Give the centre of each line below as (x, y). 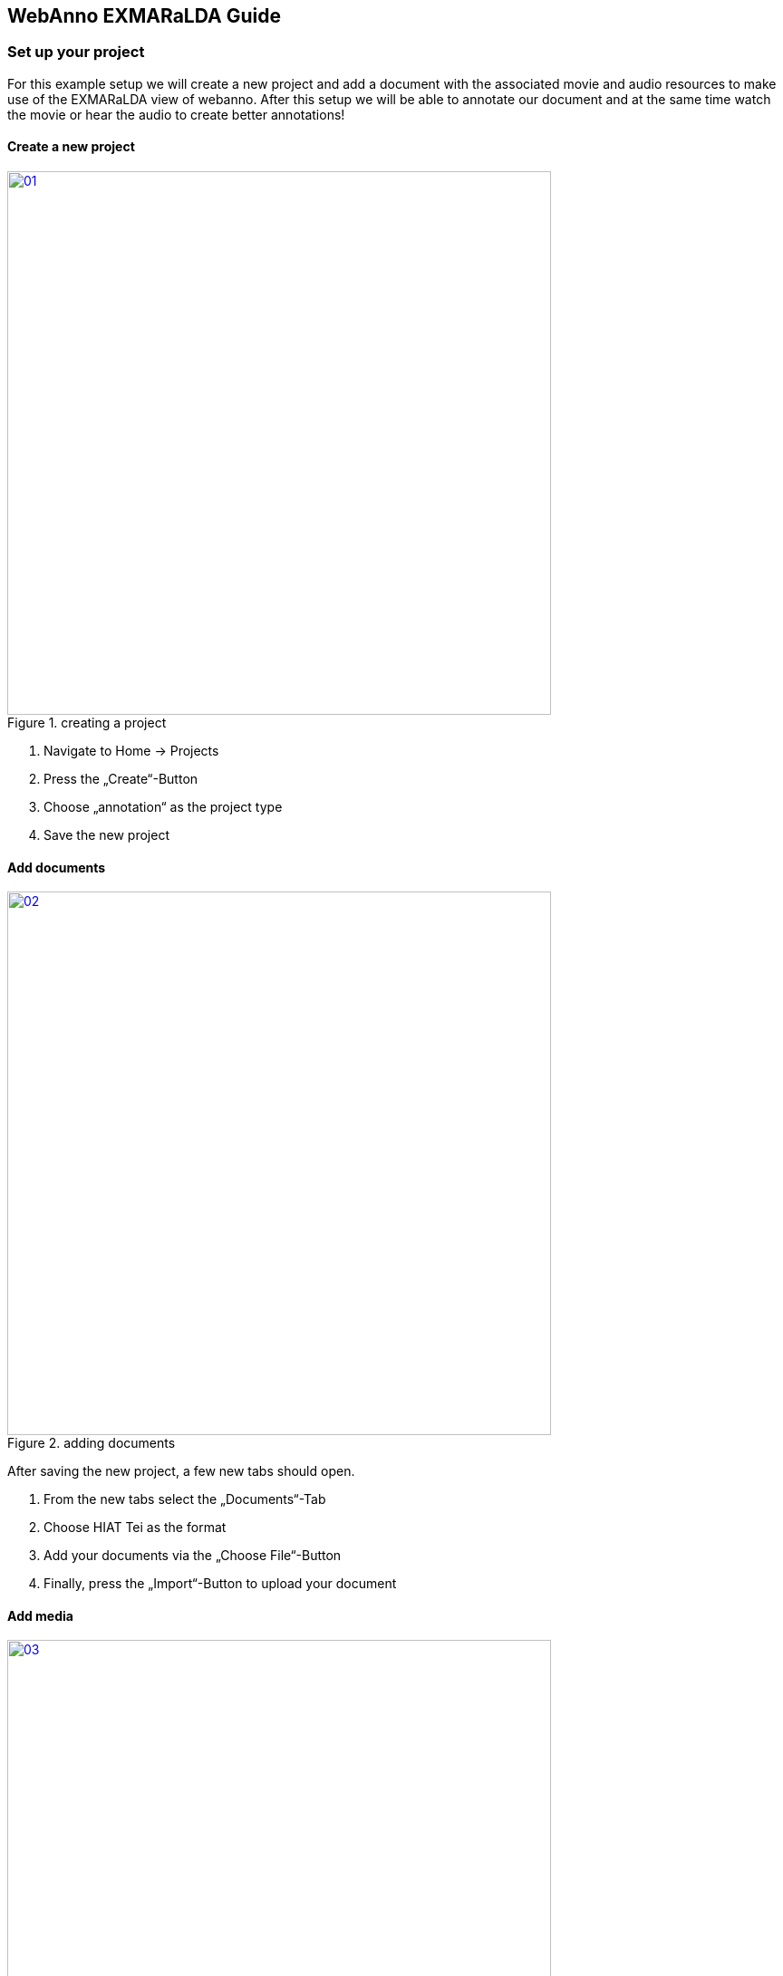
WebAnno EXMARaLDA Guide (144, 16)
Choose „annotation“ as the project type (163, 807)
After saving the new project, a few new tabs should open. (181, 1471)
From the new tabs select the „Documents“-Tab (185, 1499)
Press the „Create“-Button (121, 779)
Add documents (57, 867)
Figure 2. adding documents (92, 1443)
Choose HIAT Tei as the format (135, 1528)
